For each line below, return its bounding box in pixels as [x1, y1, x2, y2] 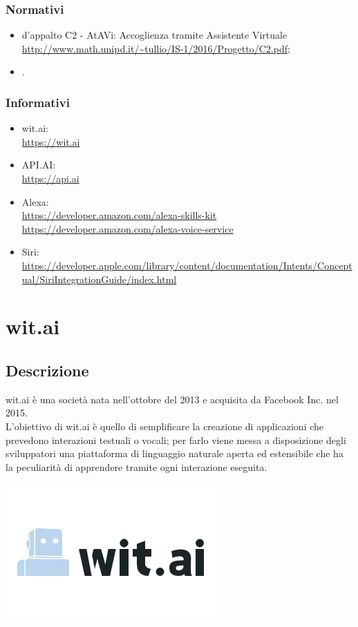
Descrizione [6, 359, 89, 380]
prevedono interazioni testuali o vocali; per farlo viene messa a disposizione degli [6, 432, 346, 447]
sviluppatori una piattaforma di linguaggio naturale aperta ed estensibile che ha [6, 446, 343, 461]
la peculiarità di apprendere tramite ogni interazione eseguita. [6, 459, 267, 474]
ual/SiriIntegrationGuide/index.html [21, 271, 177, 286]
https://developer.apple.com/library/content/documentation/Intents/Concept [21, 258, 352, 272]
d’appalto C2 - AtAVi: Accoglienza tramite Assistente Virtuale [21, 28, 288, 42]
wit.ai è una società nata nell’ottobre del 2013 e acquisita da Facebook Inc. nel [6, 392, 339, 406]
